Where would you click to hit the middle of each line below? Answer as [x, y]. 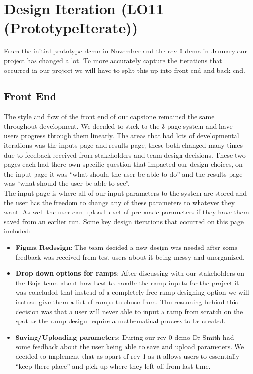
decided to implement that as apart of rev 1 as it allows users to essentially [127, 356]
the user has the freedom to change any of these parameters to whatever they [119, 202]
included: [18, 231]
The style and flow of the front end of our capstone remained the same [109, 116]
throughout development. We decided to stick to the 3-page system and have [118, 126]
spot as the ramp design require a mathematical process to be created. [120, 321]
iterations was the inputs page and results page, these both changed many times [123, 145]
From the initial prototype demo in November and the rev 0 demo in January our [126, 51]
